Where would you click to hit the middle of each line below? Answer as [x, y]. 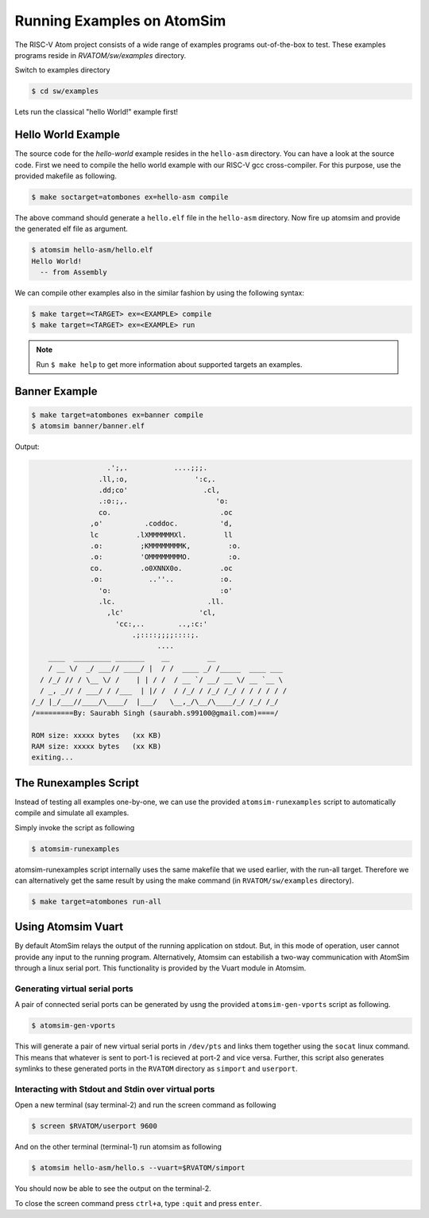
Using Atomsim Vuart [69, 927]
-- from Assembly [73, 272]
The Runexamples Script [77, 783]
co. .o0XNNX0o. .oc [162, 568]
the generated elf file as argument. [71, 229]
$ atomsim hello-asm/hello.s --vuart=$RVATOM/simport [138, 1168]
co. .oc [166, 512]
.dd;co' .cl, [159, 490]
